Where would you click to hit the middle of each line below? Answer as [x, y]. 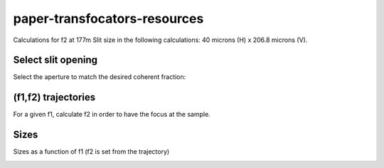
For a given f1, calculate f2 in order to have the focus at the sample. [112, 115]
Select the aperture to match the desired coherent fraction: [100, 77]
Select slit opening [55, 60]
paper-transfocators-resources [108, 19]
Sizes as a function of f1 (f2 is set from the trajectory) [91, 152]
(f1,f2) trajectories [54, 97]
